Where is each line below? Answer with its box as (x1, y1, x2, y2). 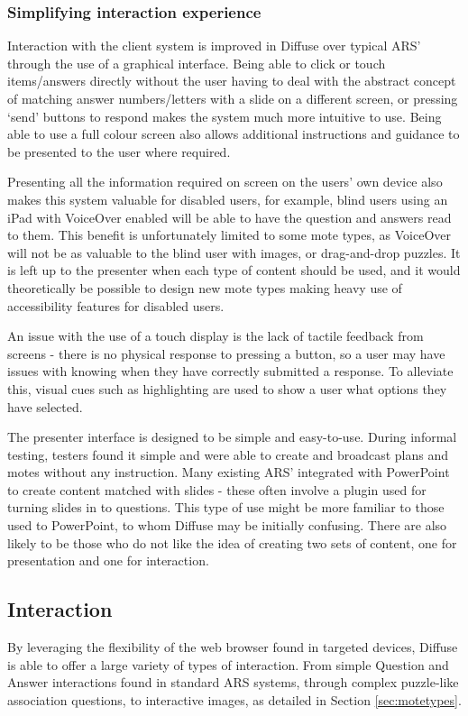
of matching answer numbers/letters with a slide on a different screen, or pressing (7, 89, 458, 107)
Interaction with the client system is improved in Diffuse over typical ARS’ (7, 36, 421, 55)
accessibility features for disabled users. (7, 296, 225, 315)
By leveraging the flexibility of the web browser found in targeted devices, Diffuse (7, 638, 458, 656)
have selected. (7, 397, 83, 416)
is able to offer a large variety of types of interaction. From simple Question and (7, 655, 449, 674)
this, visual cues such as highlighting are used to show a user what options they (7, 379, 447, 398)
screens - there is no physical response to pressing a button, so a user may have (7, 344, 445, 363)
